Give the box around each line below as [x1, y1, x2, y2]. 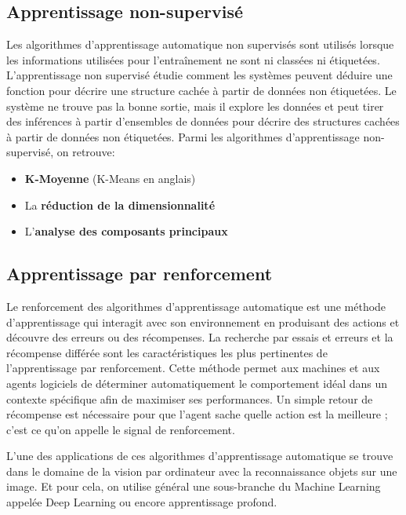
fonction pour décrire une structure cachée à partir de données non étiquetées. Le [6, 82, 397, 98]
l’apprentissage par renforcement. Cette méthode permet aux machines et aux [6, 360, 380, 376]
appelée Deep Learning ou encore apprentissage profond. [6, 494, 277, 510]
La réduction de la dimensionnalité [24, 196, 216, 213]
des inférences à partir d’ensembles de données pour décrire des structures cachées [6, 113, 400, 130]
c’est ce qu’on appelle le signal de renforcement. [6, 421, 235, 437]
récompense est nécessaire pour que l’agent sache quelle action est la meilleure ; [6, 406, 388, 422]
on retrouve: [56, 144, 115, 160]
